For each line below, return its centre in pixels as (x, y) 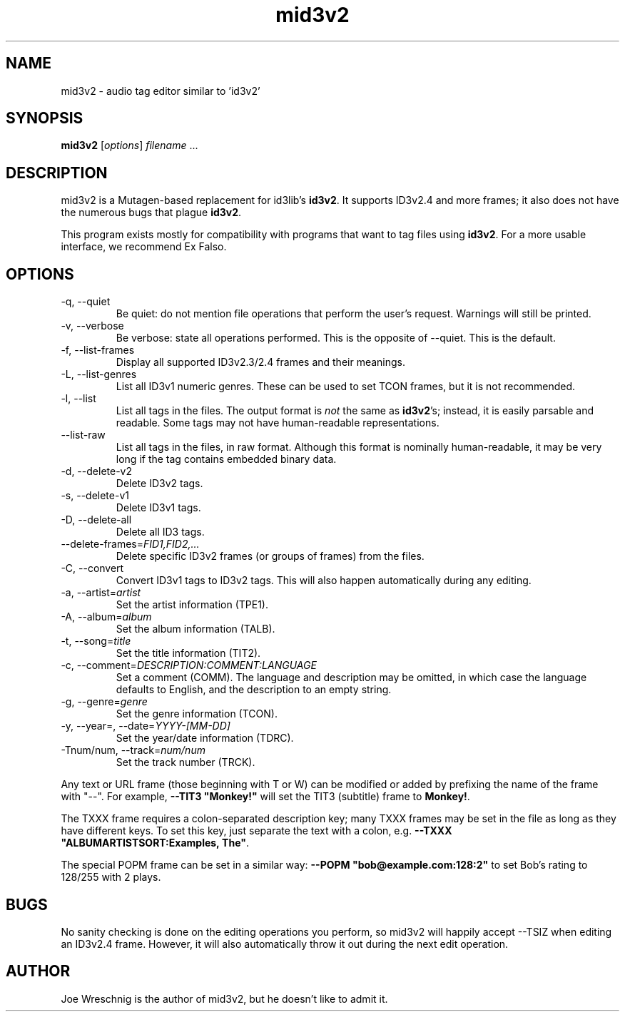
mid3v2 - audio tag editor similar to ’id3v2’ (161, 91)
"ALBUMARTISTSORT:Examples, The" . (155, 843)
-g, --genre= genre (104, 702)
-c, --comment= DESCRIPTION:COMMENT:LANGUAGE (189, 665)
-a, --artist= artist (101, 593)
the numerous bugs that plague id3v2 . (151, 213)
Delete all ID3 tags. (160, 532)
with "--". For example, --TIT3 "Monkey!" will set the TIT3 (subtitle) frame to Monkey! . (265, 797)
